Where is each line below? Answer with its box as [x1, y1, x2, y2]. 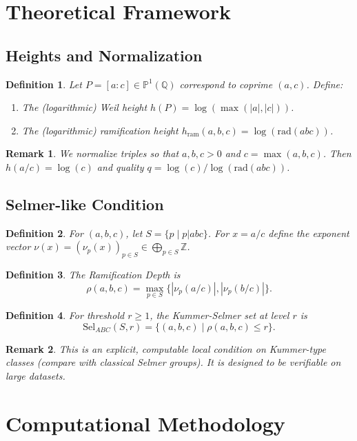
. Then [323, 146, 351, 161]
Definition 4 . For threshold [6, 307, 125, 322]
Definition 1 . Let [6, 76, 82, 91]
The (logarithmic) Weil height [21, 100, 147, 114]
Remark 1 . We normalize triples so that [6, 146, 179, 161]
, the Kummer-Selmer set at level [150, 307, 289, 322]
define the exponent [268, 225, 349, 240]
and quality [96, 159, 144, 174]
